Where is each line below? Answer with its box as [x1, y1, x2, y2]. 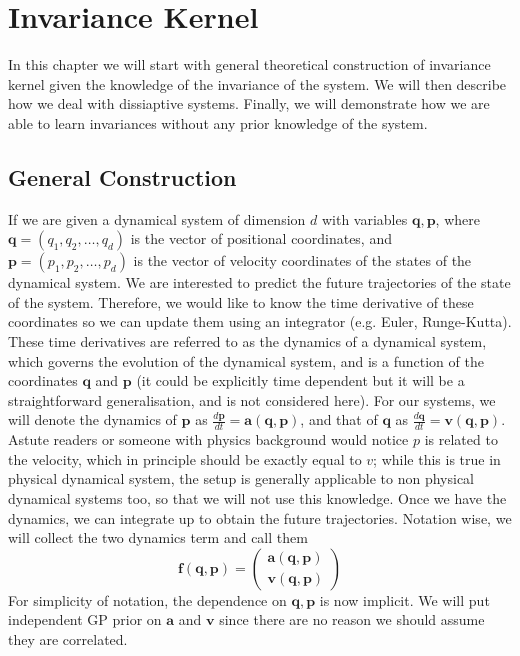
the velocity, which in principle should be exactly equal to [8, 448, 362, 469]
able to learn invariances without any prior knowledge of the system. [8, 112, 428, 133]
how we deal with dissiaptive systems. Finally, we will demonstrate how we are [8, 93, 490, 114]
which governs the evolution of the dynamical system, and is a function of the [8, 350, 484, 371]
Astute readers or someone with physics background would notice [8, 429, 409, 450]
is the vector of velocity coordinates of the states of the [133, 250, 472, 271]
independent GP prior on [8, 609, 162, 630]
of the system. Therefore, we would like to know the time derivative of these [8, 291, 474, 312]
